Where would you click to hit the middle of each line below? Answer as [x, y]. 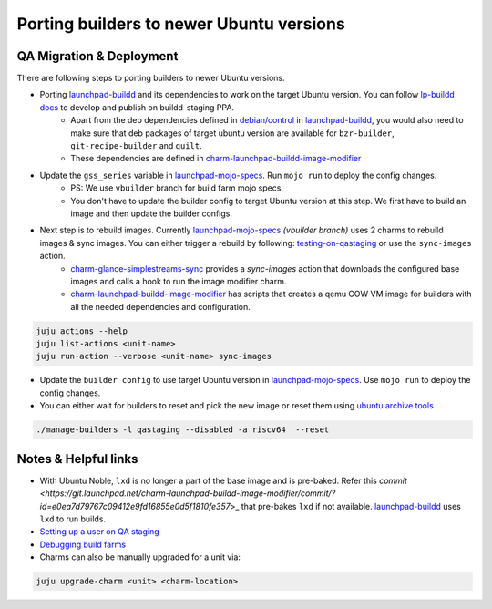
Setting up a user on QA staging [99, 532]
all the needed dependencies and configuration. [160, 306]
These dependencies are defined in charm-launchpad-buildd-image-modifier [216, 159]
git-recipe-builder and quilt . [136, 146]
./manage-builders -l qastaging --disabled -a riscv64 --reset [183, 430]
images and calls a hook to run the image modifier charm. [179, 281]
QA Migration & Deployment [97, 56]
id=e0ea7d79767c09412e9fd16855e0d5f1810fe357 [135, 506]
